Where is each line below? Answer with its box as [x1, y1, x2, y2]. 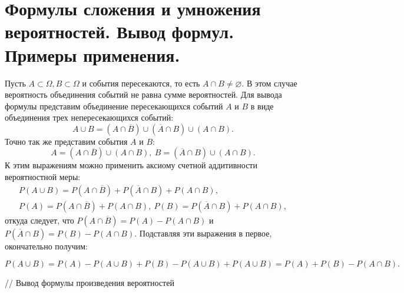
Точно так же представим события [5, 135, 128, 147]
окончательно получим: [5, 239, 88, 252]
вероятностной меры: [5, 171, 81, 183]
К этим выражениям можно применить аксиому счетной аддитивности [5, 159, 257, 171]
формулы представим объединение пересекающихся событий [5, 99, 223, 112]
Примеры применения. [5, 42, 180, 66]
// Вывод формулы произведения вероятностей [5, 277, 174, 289]
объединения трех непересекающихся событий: [5, 111, 174, 124]
